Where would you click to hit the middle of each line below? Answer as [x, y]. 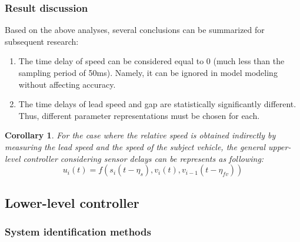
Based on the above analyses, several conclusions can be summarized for [135, 30]
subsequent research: [42, 41]
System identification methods [78, 231]
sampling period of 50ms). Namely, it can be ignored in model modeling [148, 72]
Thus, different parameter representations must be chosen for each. [139, 115]
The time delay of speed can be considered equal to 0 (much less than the [151, 61]
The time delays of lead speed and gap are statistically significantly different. [157, 104]
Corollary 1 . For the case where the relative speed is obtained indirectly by [140, 135]
